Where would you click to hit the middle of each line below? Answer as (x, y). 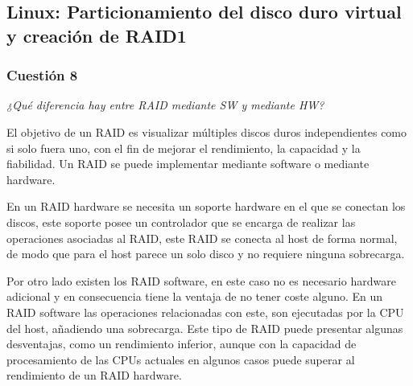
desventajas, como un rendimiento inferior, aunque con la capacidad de (182, 344)
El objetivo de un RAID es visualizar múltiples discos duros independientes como (207, 131)
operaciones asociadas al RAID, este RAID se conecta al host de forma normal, (202, 238)
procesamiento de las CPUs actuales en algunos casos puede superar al (181, 359)
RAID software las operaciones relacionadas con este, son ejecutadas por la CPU (205, 312)
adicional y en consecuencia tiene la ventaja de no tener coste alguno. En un (195, 296)
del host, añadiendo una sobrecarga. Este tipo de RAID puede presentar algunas (205, 328)
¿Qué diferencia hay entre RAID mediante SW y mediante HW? (165, 105)
